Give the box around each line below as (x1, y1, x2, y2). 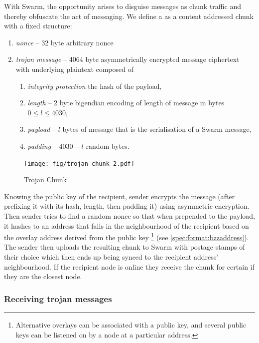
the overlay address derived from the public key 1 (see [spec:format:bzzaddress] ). (4, 231, 249, 242)
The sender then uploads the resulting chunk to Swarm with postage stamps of (4, 242, 245, 252)
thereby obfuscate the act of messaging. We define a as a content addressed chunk (4, 10, 254, 21)
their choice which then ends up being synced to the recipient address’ (4, 252, 219, 262)
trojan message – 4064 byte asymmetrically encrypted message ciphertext (15, 54, 240, 64)
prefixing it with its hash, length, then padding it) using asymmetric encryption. (4, 201, 250, 211)
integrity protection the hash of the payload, (27, 80, 162, 91)
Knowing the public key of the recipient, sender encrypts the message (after (4, 191, 235, 201)
